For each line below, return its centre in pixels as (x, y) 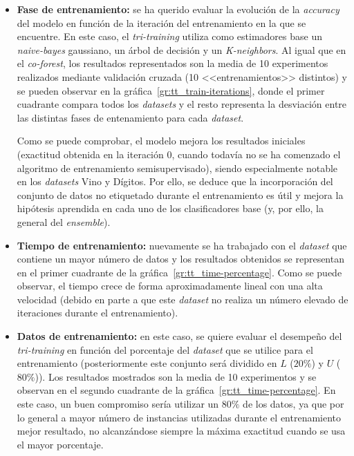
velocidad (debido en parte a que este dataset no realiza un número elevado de (183, 299)
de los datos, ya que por (294, 404)
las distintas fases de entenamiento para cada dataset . (130, 117)
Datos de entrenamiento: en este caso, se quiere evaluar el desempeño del (179, 336)
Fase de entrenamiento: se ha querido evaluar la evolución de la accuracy (178, 9)
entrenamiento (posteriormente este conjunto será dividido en (147, 363)
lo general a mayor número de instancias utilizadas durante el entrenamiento (179, 417)
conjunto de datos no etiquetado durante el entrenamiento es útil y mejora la (180, 194)
